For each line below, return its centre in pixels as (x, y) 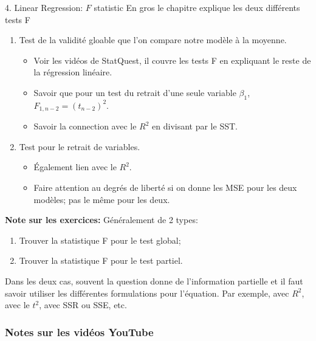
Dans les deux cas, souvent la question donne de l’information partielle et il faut (154, 281)
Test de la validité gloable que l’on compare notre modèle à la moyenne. (153, 40)
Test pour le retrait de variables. (80, 146)
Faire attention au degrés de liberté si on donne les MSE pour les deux (165, 187)
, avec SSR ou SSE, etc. (83, 305)
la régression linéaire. (73, 72)
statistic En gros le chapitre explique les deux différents (197, 7)
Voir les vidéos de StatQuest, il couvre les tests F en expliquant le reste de (172, 60)
